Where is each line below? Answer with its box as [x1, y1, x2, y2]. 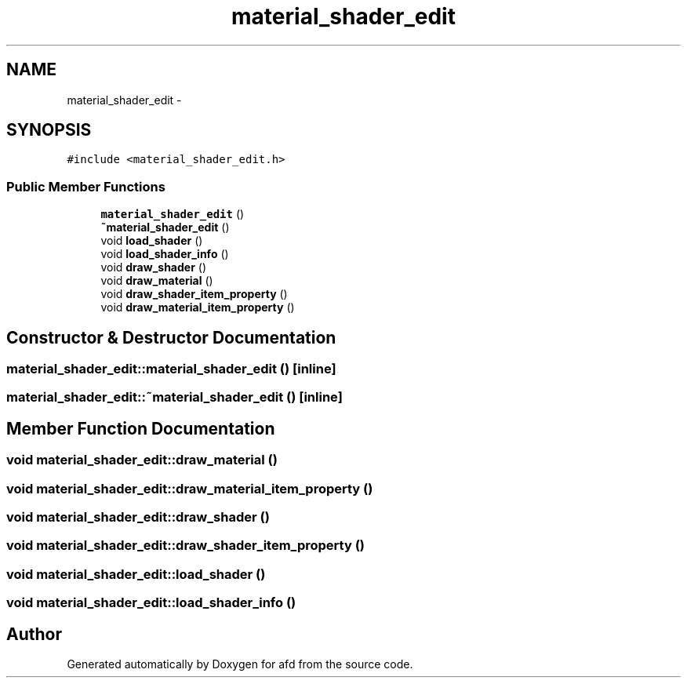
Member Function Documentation [6, 418, 275, 438]
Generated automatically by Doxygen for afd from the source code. [67, 657, 413, 671]
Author [6, 624, 62, 644]
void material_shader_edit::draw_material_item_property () [6, 480, 373, 497]
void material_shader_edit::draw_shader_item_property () [6, 537, 365, 554]
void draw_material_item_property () [100, 300, 295, 315]
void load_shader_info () [100, 247, 229, 261]
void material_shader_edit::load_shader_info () [6, 595, 296, 611]
